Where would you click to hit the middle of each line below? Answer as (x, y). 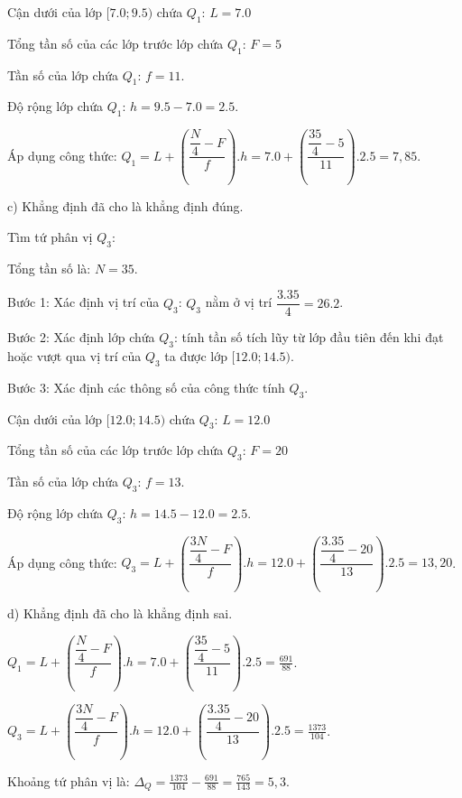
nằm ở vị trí (239, 302)
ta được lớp (196, 356)
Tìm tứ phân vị (50, 236)
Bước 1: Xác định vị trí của (83, 302)
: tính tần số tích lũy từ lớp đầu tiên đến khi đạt (309, 337)
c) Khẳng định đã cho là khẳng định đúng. (125, 206)
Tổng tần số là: (49, 268)
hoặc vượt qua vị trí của (74, 356)
